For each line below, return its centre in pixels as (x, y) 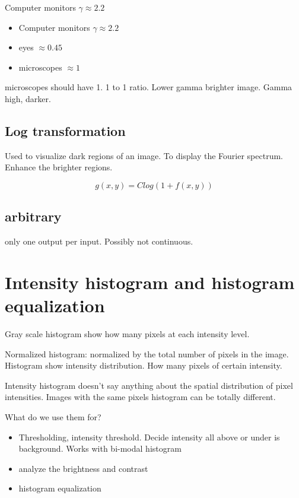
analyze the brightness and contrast (83, 468)
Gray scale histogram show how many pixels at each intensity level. (127, 334)
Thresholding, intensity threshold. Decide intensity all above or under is (149, 437)
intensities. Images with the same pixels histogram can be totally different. (140, 397)
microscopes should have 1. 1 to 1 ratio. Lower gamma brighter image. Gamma (149, 87)
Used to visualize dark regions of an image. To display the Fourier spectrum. (144, 155)
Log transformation (65, 130)
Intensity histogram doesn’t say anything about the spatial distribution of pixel (149, 385)
